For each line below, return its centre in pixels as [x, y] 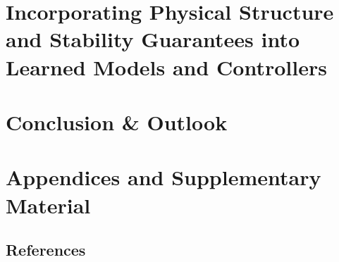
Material [48, 205]
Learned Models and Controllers [166, 67]
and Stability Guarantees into [153, 39]
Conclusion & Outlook [117, 121]
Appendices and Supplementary [164, 177]
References [46, 250]
